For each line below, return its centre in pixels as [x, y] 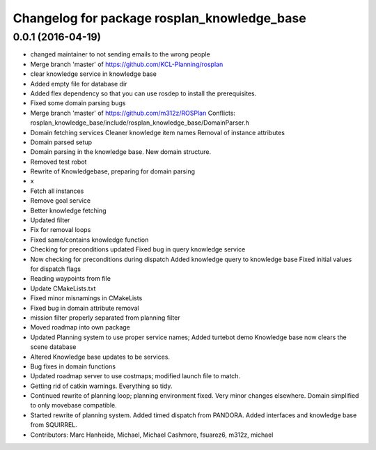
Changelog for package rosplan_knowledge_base [159, 18]
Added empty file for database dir [79, 84]
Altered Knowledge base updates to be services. [100, 357]
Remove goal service [60, 201]
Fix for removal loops [61, 230]
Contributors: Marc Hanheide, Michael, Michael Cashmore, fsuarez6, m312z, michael [152, 435]
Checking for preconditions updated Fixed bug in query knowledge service [138, 249]
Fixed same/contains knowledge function [89, 240]
